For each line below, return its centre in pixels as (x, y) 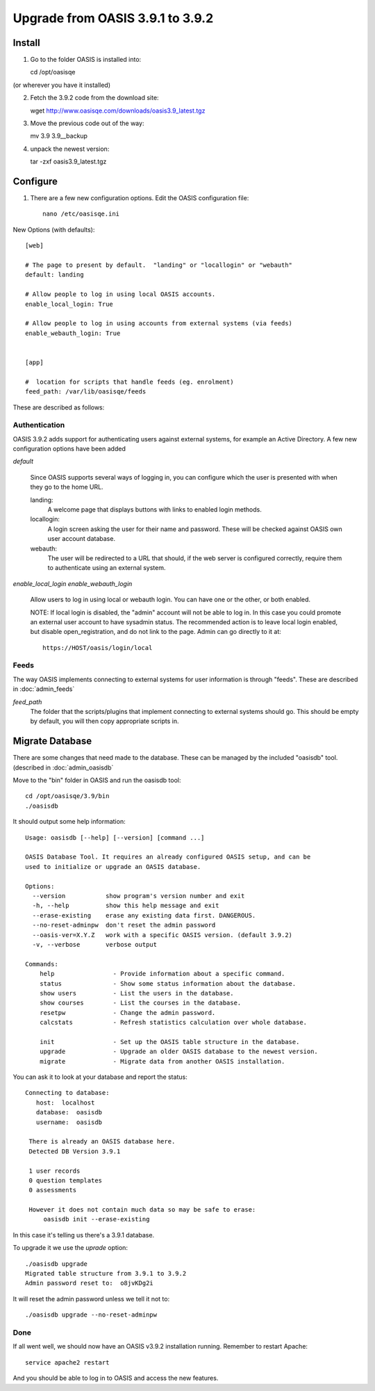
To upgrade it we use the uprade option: (70, 1248)
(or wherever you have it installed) (62, 85)
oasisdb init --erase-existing (97, 1219)
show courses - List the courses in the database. (140, 1003)
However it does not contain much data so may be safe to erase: (142, 1210)
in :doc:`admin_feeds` (44, 689)
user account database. (82, 539)
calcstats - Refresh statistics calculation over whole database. (173, 1023)
